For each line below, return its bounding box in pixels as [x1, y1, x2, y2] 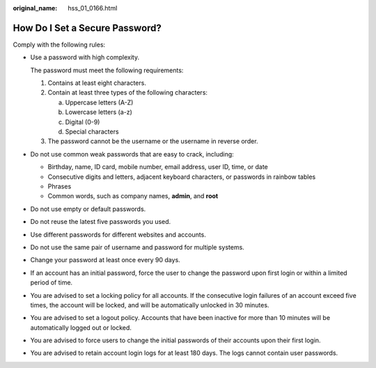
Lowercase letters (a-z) [65, 108, 132, 116]
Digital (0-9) [65, 118, 100, 126]
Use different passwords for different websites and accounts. [30, 230, 207, 239]
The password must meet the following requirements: [30, 66, 184, 74]
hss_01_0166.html [68, 4, 118, 12]
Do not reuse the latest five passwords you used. [30, 218, 171, 226]
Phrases [47, 182, 72, 191]
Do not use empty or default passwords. [30, 205, 146, 213]
